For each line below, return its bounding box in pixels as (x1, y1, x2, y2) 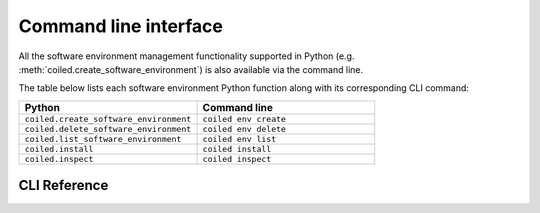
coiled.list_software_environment (24, 133, 182, 144)
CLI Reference (18, 177, 109, 194)
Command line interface (18, 15, 224, 37)
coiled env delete (202, 123, 287, 134)
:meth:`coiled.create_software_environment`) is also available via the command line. (18, 63, 364, 75)
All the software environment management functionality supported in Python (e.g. (18, 50, 355, 62)
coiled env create (202, 113, 287, 124)
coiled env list (202, 133, 277, 144)
